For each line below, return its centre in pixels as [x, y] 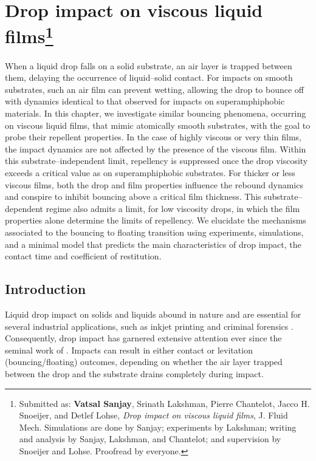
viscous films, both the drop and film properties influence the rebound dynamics [154, 184]
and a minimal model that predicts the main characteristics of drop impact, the [153, 244]
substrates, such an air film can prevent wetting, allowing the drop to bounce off [155, 89]
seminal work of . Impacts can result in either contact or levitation [129, 350]
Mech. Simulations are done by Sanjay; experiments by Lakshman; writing [158, 427]
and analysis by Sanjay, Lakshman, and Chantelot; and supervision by [150, 439]
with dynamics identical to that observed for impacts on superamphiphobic [145, 101]
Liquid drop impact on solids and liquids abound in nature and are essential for [153, 314]
